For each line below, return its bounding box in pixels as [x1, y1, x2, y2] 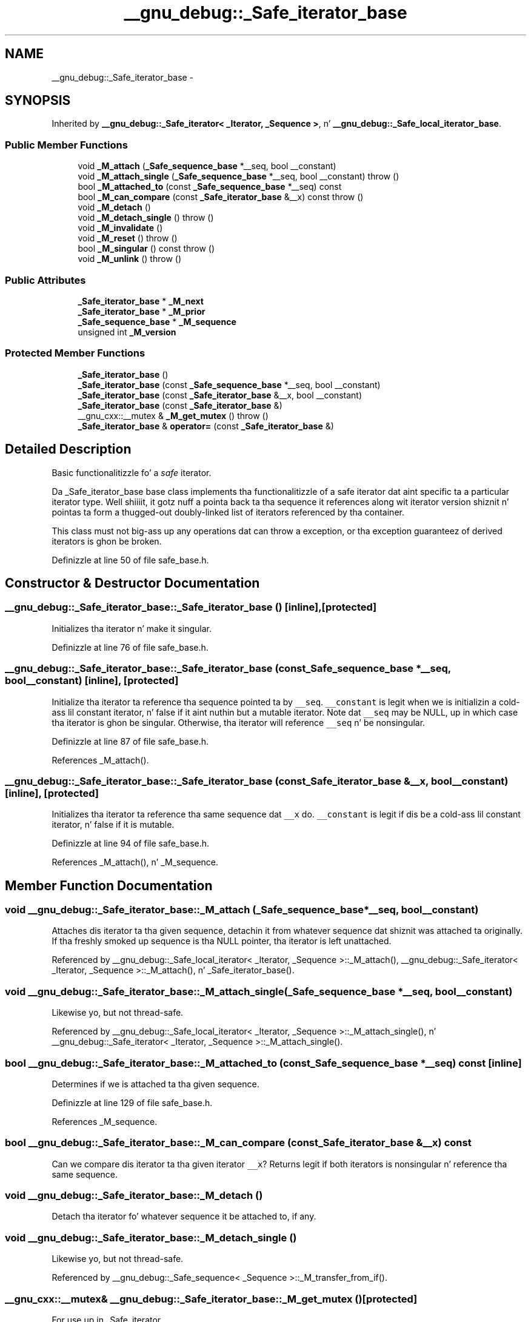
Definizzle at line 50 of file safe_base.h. [52, 554, 209, 565]
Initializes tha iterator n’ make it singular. [52, 623, 212, 634]
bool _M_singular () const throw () [78, 243, 215, 254]
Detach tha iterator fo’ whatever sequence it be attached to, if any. [52, 1211, 316, 1222]
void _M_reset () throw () [78, 233, 178, 244]
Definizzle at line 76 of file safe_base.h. [52, 642, 209, 653]
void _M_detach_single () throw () [78, 212, 214, 223]
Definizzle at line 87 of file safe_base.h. [52, 736, 209, 747]
